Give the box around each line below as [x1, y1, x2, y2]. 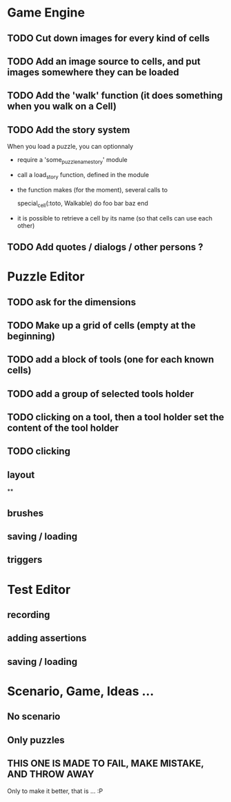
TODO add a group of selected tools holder [7, 388, 194, 400]
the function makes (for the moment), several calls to [17, 185, 168, 194]
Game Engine [7, 5, 85, 21]
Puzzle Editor [7, 269, 85, 285]
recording [7, 609, 50, 621]
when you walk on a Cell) [7, 101, 117, 112]
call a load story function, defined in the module [17, 170, 150, 181]
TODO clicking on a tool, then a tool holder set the [7, 411, 225, 423]
